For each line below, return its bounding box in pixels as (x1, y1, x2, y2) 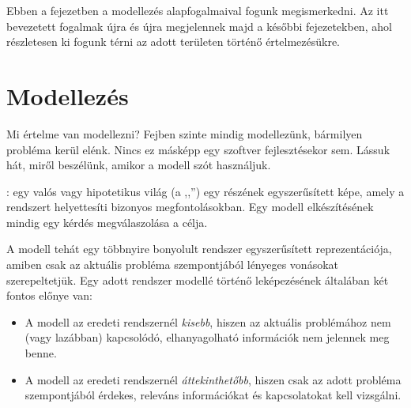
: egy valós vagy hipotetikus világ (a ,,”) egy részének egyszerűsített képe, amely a (6, 183, 405, 199)
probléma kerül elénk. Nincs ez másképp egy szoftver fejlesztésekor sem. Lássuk (6, 141, 390, 157)
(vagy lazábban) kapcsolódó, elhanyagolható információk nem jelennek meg (25, 329, 390, 346)
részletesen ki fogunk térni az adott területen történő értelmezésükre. (6, 33, 340, 50)
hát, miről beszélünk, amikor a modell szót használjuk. (6, 157, 271, 173)
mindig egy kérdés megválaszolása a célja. (6, 213, 208, 230)
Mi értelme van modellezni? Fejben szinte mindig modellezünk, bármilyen (6, 125, 363, 142)
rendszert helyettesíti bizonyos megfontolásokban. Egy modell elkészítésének (6, 198, 374, 215)
